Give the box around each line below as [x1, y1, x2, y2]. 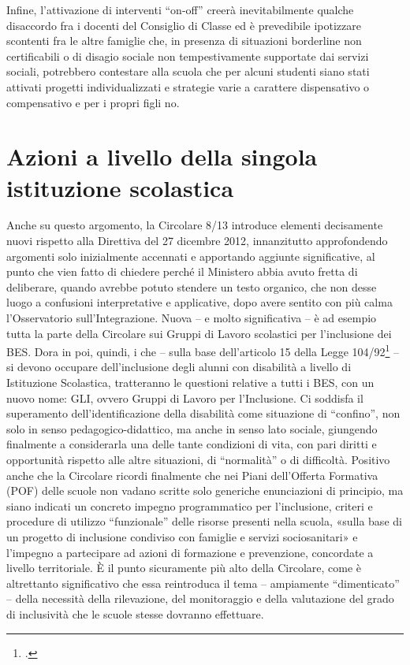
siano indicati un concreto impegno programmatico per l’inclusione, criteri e [6, 497, 373, 514]
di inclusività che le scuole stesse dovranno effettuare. [6, 605, 264, 622]
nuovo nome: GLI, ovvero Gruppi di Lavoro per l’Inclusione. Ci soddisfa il [6, 389, 363, 406]
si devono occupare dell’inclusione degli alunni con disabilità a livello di [6, 359, 352, 375]
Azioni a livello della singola [6, 140, 318, 173]
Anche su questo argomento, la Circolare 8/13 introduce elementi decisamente [6, 217, 383, 233]
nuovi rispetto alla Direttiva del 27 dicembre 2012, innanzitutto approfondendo [6, 232, 388, 249]
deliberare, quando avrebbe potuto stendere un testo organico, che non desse [6, 278, 377, 295]
